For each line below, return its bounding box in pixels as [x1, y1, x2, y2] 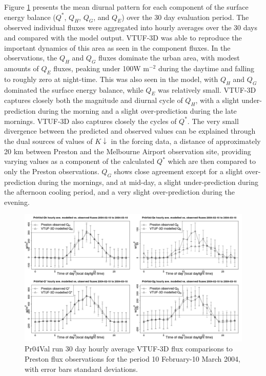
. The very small [187, 115, 239, 126]
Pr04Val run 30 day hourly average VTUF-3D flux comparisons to [25, 343, 233, 354]
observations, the [4, 52, 57, 63]
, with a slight [195, 95, 239, 106]
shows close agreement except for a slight [114, 165, 243, 176]
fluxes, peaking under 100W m [53, 62, 149, 73]
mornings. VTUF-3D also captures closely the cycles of [4, 115, 177, 126]
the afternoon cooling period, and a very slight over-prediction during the [4, 186, 235, 197]
